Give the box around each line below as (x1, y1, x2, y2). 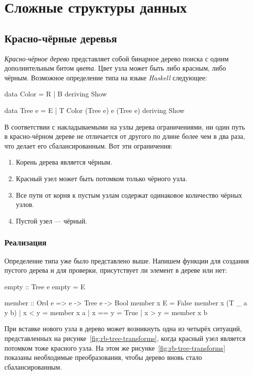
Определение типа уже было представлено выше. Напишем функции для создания (4, 255, 249, 265)
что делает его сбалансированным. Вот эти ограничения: (4, 140, 173, 150)
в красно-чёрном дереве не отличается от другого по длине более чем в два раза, (4, 131, 245, 141)
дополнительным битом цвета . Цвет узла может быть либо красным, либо (4, 63, 226, 73)
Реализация (4, 236, 47, 248)
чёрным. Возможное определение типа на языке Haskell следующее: (4, 72, 207, 82)
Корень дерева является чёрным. (16, 157, 113, 167)
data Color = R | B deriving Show (4, 89, 107, 99)
